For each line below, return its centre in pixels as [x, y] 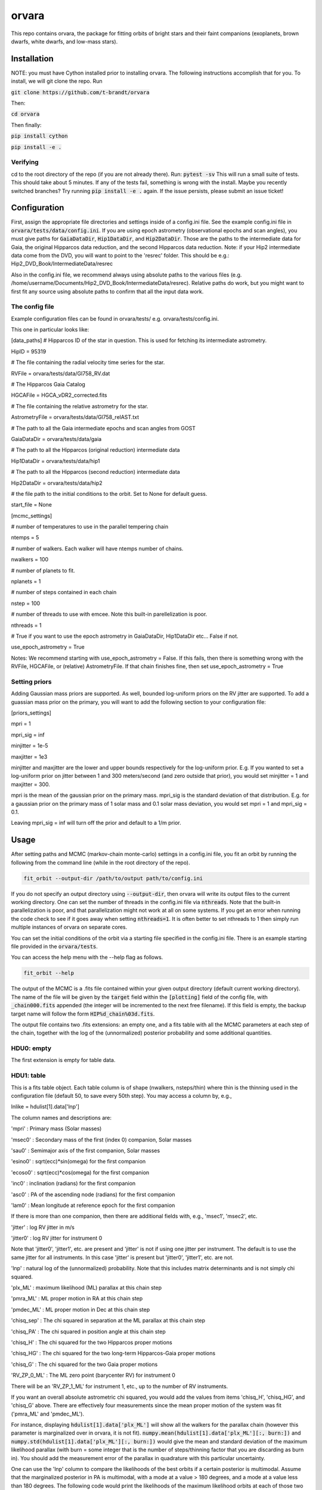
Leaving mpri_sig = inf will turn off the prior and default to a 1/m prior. [96, 823]
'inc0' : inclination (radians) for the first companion [73, 1184]
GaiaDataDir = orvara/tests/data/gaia [56, 439]
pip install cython [39, 136]
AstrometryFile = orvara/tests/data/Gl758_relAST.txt [75, 417]
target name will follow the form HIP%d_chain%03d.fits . [83, 1014]
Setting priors [31, 681]
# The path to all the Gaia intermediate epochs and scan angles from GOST [103, 428]
